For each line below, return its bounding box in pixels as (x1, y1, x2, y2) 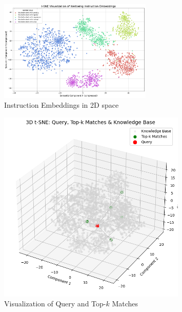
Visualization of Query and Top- (4, 298, 106, 309)
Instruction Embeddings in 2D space (4, 100, 119, 110)
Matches (112, 298, 138, 309)
